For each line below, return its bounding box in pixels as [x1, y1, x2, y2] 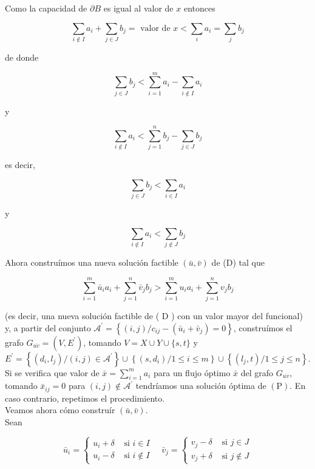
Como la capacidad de [5, 2, 87, 14]
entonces [183, 2, 215, 14]
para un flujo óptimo [153, 366, 231, 379]
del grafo [240, 366, 274, 379]
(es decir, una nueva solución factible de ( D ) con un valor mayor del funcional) [5, 309, 303, 322]
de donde [5, 50, 39, 63]
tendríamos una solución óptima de [135, 379, 266, 392]
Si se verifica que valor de [5, 366, 100, 379]
